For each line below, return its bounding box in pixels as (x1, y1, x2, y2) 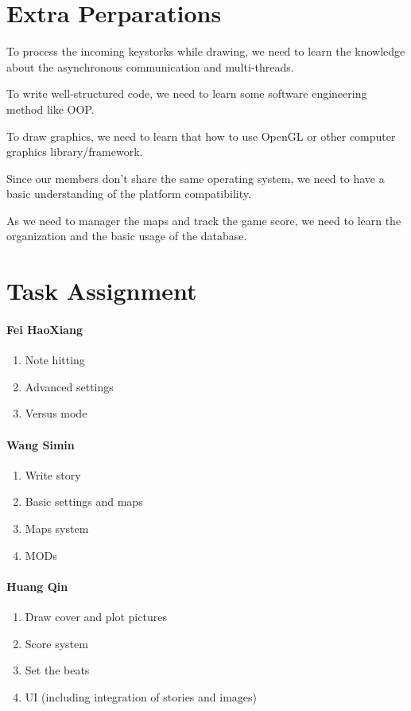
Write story (25, 466, 81, 483)
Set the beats (25, 662, 90, 678)
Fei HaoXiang (6, 321, 83, 338)
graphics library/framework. (6, 143, 143, 160)
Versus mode (25, 405, 87, 422)
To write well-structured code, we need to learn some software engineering (6, 85, 367, 102)
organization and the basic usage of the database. (6, 227, 247, 244)
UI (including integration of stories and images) (25, 688, 258, 705)
